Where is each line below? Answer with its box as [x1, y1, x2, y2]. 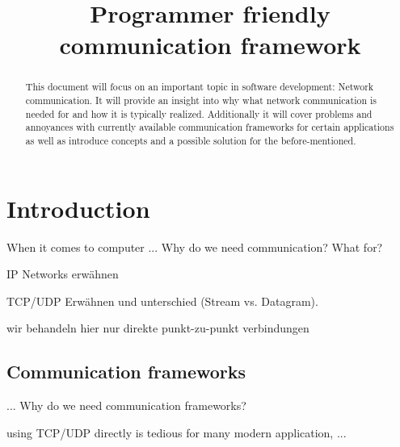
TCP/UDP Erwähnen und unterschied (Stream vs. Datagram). [6, 292, 318, 309]
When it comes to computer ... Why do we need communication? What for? [6, 238, 383, 255]
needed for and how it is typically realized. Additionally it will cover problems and [25, 107, 373, 120]
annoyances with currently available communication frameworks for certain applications [25, 120, 394, 134]
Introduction [6, 191, 150, 224]
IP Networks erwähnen [6, 265, 119, 282]
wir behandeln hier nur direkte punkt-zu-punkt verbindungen [6, 320, 309, 336]
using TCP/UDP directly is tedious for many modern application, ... [6, 424, 347, 441]
